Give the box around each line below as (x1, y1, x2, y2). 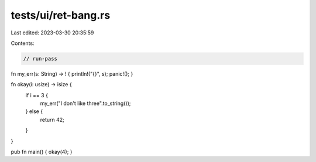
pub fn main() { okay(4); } (11, 149, 73, 156)
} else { (25, 108, 43, 115)
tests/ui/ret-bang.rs (11, 9, 111, 22)
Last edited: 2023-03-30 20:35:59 (11, 29, 94, 36)
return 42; (40, 116, 64, 123)
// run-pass (23, 55, 58, 62)
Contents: (11, 40, 35, 47)
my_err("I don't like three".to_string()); (40, 100, 131, 107)
